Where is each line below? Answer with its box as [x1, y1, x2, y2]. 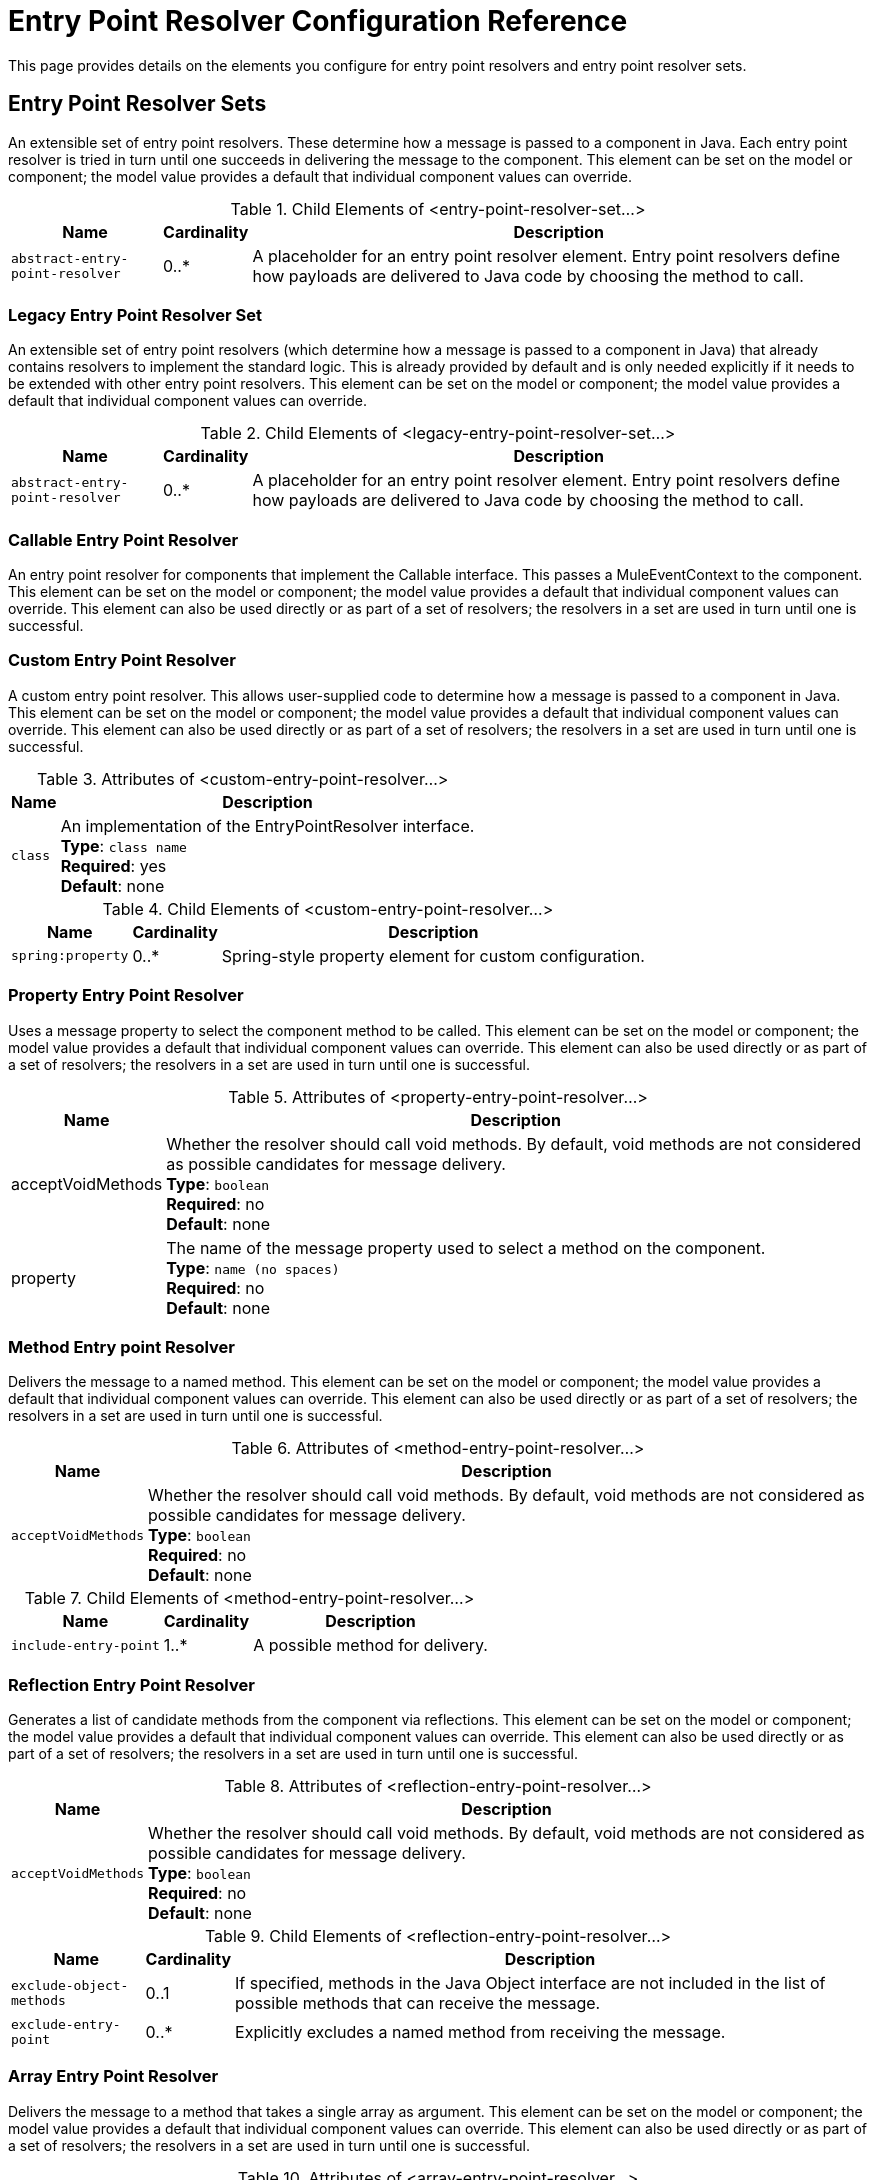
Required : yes [60, 855, 167, 876]
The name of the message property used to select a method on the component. [166, 1237, 766, 1258]
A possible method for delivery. [253, 1635, 488, 1656]
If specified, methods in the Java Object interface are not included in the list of [235, 1973, 826, 1994]
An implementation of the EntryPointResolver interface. [60, 815, 475, 836]
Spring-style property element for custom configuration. [221, 945, 645, 966]
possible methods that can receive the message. [235, 1993, 601, 2014]
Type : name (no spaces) [166, 1257, 340, 1278]
